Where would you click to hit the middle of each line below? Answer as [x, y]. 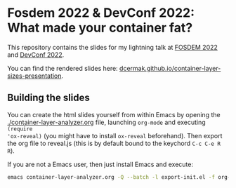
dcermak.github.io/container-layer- [170, 68]
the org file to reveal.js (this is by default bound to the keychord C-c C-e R [114, 143]
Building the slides [48, 98]
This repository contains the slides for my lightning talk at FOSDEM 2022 [112, 47]
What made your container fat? [100, 28]
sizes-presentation [34, 76]
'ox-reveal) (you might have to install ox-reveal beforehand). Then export [115, 135]
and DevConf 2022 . [36, 55]
